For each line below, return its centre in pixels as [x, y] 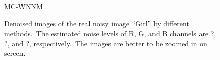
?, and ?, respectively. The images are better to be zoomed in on [106, 43]
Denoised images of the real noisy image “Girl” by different [97, 23]
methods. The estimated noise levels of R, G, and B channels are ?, [110, 33]
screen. [15, 53]
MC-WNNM [24, 6]
